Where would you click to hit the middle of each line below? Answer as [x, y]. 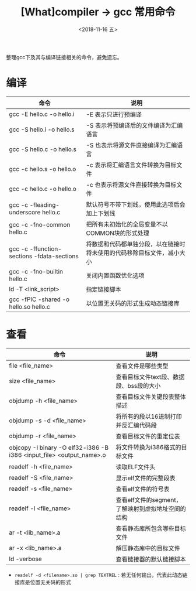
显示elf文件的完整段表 [146, 478]
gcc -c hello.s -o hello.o [43, 169]
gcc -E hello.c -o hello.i [42, 114]
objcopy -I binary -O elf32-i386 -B [59, 447]
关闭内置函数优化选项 [115, 275]
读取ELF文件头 [136, 467]
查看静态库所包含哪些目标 [151, 528]
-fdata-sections [56, 256]
